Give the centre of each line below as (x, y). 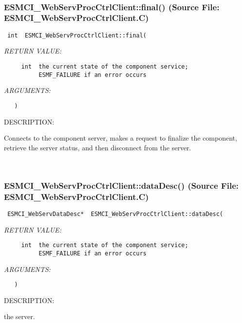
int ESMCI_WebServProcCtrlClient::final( (77, 35)
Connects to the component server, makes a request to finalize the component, (121, 138)
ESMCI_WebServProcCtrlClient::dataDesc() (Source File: (121, 185)
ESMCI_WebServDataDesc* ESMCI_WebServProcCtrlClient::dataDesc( (115, 214)
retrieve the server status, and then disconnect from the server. (98, 147)
